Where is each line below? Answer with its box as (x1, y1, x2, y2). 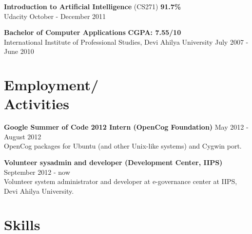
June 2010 (4, 46, 34, 56)
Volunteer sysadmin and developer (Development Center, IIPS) (4, 157, 223, 167)
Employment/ (4, 75, 99, 95)
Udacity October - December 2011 (4, 11, 106, 21)
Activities (4, 94, 70, 114)
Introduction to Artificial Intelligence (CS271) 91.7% (4, 1, 181, 11)
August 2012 (4, 131, 41, 141)
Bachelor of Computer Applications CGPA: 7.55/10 (4, 27, 181, 37)
